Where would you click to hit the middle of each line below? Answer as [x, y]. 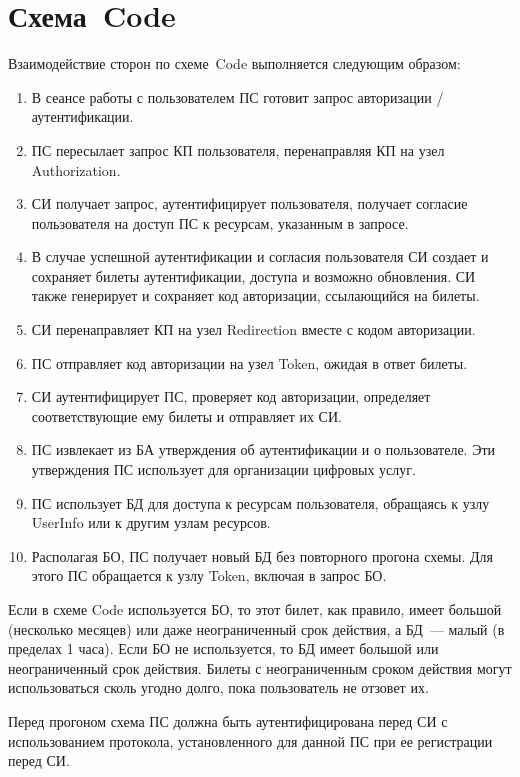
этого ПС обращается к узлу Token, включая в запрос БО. [209, 575]
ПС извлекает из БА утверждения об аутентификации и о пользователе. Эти [263, 449]
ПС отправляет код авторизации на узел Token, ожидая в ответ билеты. [249, 362]
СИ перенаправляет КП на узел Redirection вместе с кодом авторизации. [253, 329]
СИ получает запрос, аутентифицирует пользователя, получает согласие [249, 203]
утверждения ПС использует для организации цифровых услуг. [223, 469]
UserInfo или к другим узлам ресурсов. [151, 522]
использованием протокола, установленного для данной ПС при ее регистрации [250, 740]
